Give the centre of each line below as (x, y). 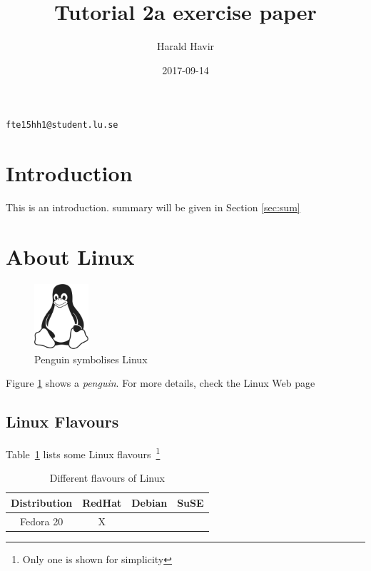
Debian (149, 502)
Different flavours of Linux (107, 478)
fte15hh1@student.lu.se (62, 125)
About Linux (70, 256)
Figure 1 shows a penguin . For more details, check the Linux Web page (161, 383)
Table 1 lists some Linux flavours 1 (83, 453)
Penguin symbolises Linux (91, 359)
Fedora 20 (42, 521)
